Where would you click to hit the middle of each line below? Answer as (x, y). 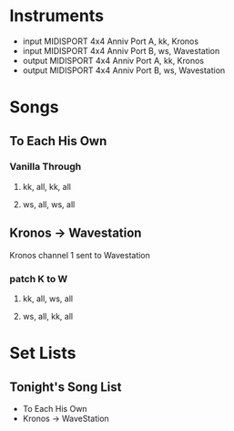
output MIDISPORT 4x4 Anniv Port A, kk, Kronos (113, 60)
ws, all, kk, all (48, 316)
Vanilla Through (46, 167)
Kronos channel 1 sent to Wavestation (80, 255)
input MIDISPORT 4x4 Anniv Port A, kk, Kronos (110, 41)
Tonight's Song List (66, 387)
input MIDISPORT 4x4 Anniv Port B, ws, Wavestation (121, 50)
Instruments (57, 16)
